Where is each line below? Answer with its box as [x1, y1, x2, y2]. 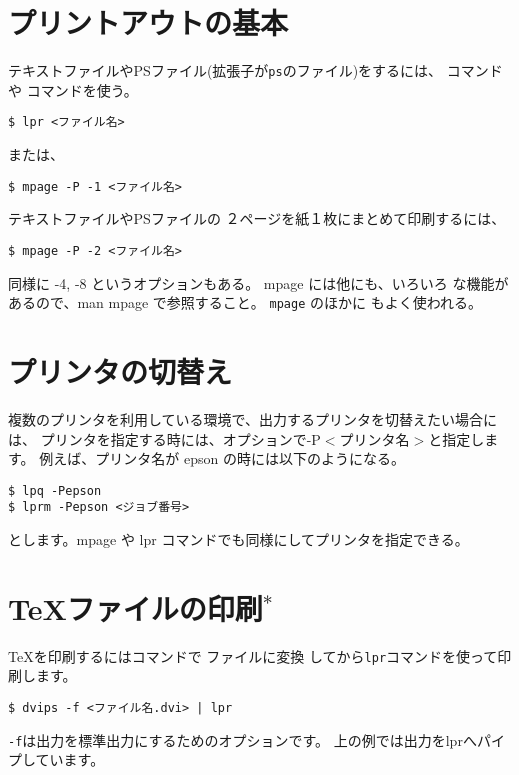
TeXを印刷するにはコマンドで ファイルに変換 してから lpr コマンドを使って [8, 645, 498, 666]
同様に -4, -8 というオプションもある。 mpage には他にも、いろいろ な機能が [8, 272, 509, 293]
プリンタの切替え [8, 350, 233, 391]
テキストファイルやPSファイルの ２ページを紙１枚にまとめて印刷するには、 [8, 208, 506, 229]
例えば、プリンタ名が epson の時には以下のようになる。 [39, 448, 405, 469]
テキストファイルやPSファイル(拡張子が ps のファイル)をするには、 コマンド [8, 60, 503, 81]
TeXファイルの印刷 [8, 587, 263, 628]
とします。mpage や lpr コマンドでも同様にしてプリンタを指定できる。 [8, 529, 469, 549]
